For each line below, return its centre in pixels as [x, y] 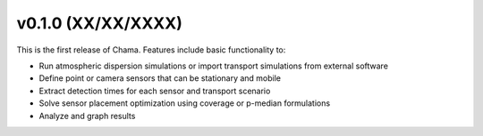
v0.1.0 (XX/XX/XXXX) [100, 23]
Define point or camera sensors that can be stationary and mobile [160, 78]
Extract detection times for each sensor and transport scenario [155, 91]
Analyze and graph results [87, 116]
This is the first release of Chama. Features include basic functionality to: [151, 50]
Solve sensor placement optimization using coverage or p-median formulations [185, 103]
